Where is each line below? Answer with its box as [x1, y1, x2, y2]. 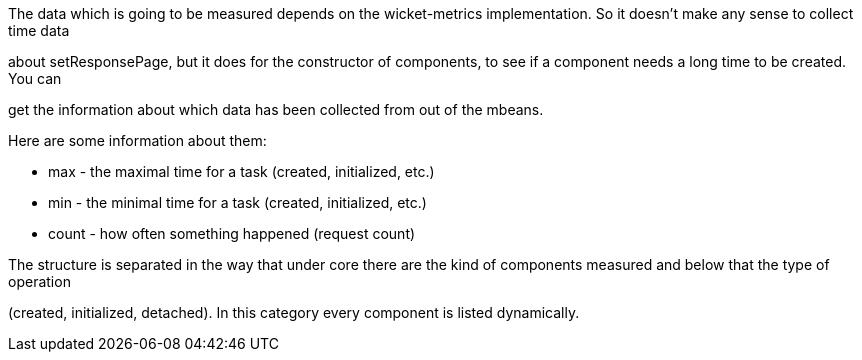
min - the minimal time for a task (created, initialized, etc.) [48, 194, 427, 211]
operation [8, 273, 71, 290]
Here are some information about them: [8, 132, 267, 149]
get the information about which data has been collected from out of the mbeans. [8, 101, 544, 118]
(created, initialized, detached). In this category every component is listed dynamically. [8, 304, 580, 321]
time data [8, 22, 70, 39]
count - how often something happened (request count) [48, 225, 416, 242]
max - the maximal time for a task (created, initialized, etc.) [48, 163, 435, 180]
